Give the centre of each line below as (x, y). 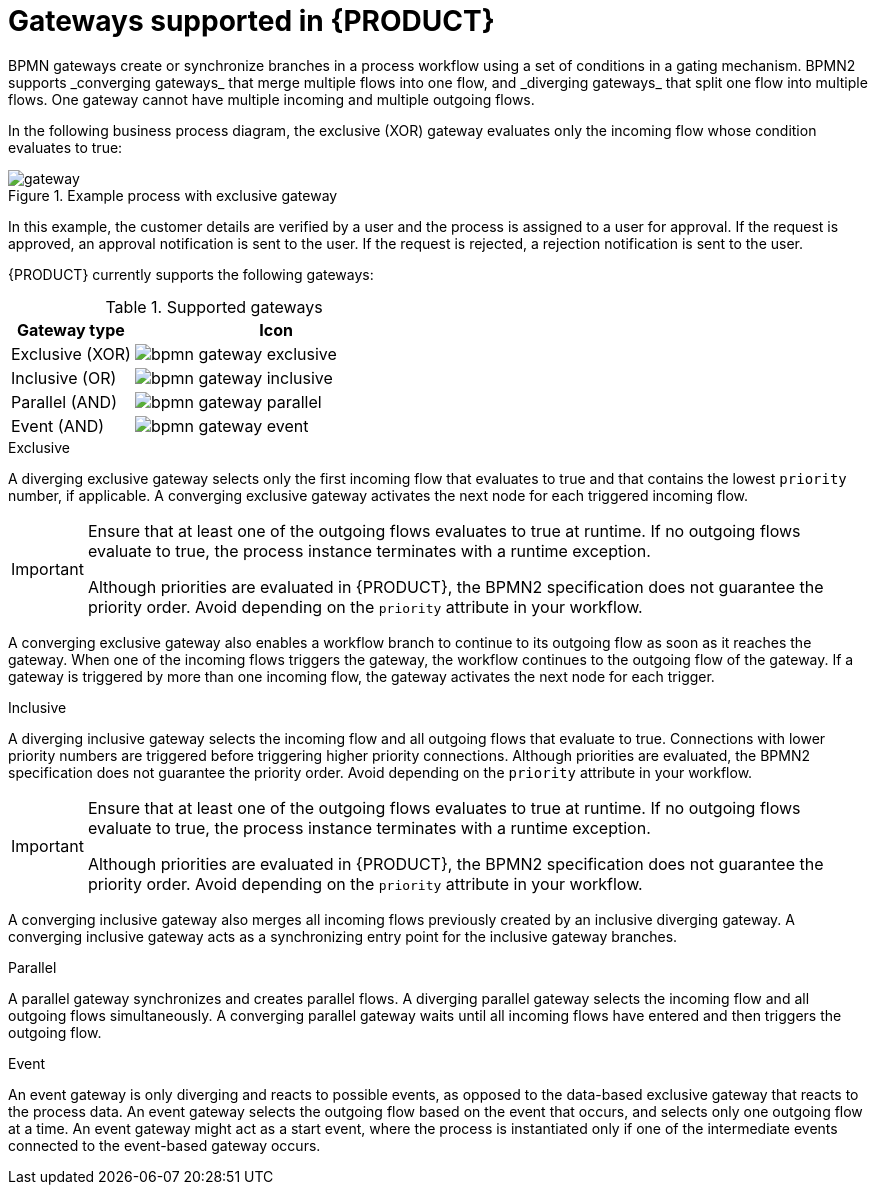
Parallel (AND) (64, 401)
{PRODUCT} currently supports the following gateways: (191, 274)
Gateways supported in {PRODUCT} (251, 21)
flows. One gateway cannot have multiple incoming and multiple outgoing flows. (271, 99)
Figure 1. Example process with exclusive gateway (173, 195)
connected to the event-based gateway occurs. (164, 1145)
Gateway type (71, 329)
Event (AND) (58, 425)
